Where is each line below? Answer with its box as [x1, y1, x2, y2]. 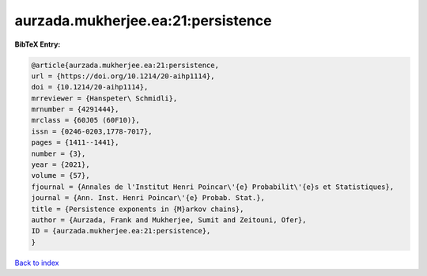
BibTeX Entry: [14, 40, 61, 49]
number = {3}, [31, 149, 86, 158]
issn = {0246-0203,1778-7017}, [31, 127, 153, 136]
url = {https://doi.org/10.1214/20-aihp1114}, [31, 71, 215, 81]
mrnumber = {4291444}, [31, 105, 119, 114]
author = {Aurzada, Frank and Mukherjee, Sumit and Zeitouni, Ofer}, [31, 216, 307, 225]
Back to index [14, 258, 59, 267]
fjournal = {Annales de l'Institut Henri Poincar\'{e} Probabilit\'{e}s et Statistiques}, [31, 182, 395, 191]
